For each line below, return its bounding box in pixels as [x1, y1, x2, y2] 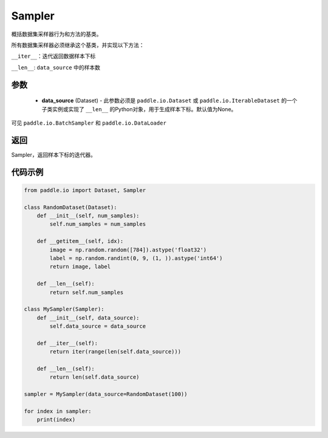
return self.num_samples [49, 289, 124, 296]
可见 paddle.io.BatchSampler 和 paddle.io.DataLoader [11, 119, 166, 126]
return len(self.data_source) [49, 374, 140, 381]
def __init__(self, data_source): [36, 314, 140, 321]
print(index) [36, 416, 76, 423]
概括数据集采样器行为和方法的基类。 [11, 30, 102, 38]
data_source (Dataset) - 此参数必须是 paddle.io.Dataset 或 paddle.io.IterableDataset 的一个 [41, 97, 298, 104]
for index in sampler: [24, 408, 92, 414]
